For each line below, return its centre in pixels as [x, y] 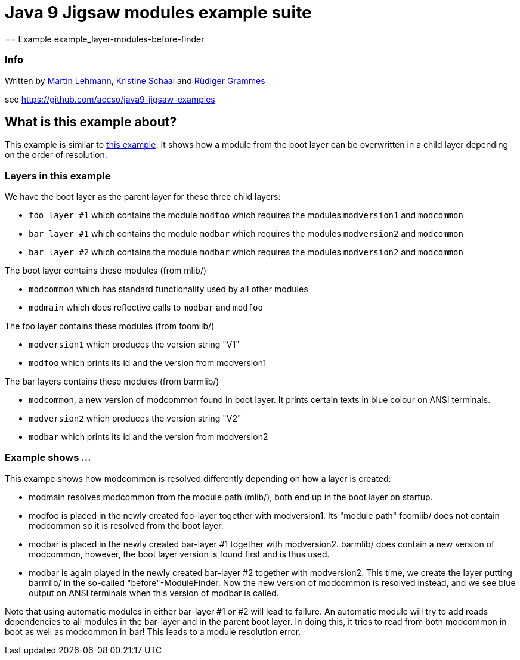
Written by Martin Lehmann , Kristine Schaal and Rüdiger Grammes [135, 80]
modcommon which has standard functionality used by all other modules [168, 289]
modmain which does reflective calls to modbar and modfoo [146, 308]
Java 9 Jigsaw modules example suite [158, 13]
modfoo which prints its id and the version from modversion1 [148, 363]
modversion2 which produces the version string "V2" [135, 419]
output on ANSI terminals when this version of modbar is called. [154, 593]
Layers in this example [58, 176]
